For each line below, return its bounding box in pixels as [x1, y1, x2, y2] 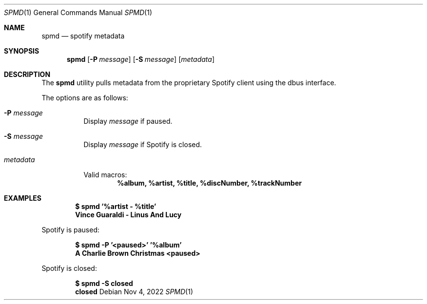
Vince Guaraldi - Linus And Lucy [75, 210, 182, 219]
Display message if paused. [83, 117, 173, 125]
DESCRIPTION [4, 70, 51, 78]
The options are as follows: [41, 94, 128, 102]
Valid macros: [83, 171, 127, 179]
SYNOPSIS [4, 47, 39, 55]
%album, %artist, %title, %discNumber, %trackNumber [117, 179, 302, 187]
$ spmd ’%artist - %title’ [75, 202, 156, 210]
